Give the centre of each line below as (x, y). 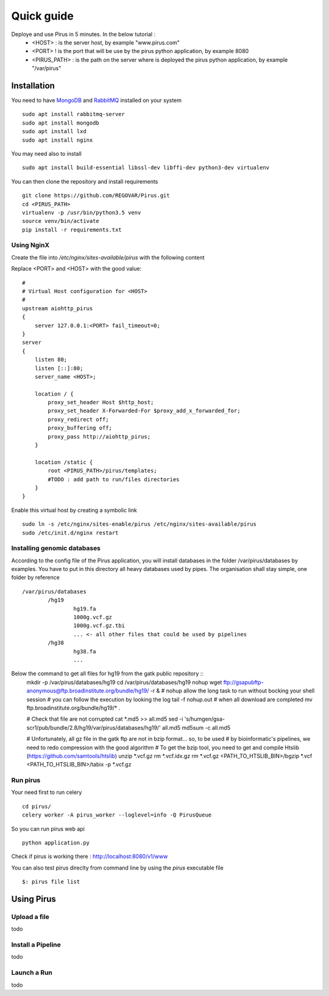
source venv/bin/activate (61, 221)
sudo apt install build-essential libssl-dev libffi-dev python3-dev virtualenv (146, 168)
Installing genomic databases (56, 548)
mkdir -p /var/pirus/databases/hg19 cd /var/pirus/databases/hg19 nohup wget (124, 682)
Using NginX (30, 245)
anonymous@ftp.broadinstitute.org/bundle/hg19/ (88, 691)
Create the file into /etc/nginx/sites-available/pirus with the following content (108, 257)
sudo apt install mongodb (61, 123)
